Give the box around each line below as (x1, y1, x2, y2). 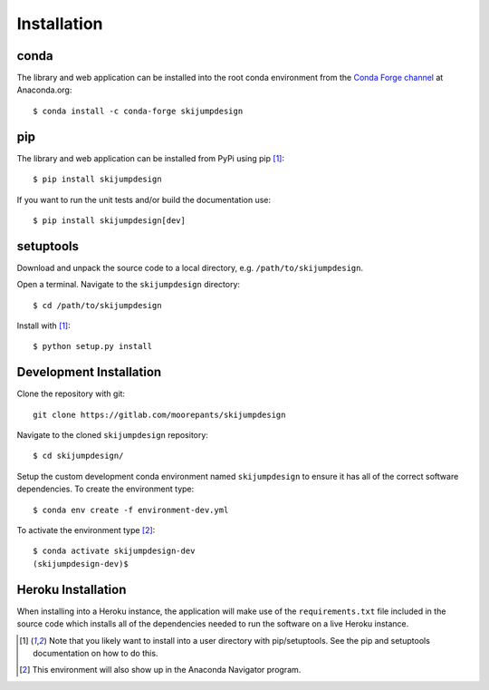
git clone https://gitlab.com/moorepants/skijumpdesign (33, 409, 286, 420)
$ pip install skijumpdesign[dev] (33, 215, 186, 226)
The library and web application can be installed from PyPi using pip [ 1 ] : (16, 152, 285, 163)
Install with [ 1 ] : (16, 320, 72, 331)
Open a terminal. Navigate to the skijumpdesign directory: (16, 279, 240, 290)
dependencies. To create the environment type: (16, 483, 195, 494)
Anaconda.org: (16, 84, 72, 95)
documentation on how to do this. (33, 647, 158, 658)
